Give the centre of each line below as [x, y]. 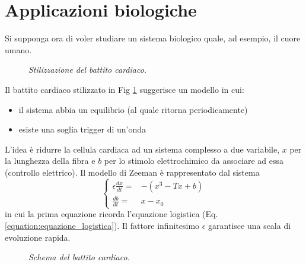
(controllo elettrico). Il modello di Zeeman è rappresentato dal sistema [132, 172]
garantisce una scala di [250, 225]
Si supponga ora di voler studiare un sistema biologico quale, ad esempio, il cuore [153, 38]
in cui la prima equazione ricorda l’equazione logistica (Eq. [111, 214]
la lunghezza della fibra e [50, 161]
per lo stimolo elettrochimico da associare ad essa [194, 161]
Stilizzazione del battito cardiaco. [88, 70]
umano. [18, 49]
